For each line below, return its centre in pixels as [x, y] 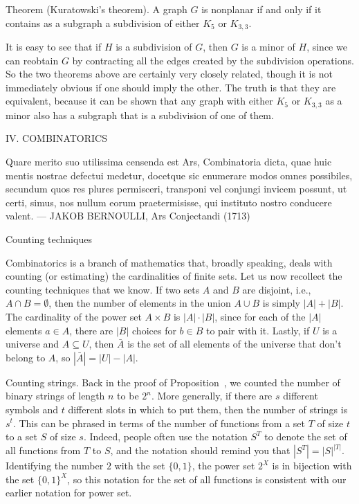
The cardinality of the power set [74, 316]
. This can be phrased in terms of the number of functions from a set [159, 423]
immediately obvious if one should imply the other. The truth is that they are [171, 87]
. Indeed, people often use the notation [165, 436]
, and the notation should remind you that [200, 450]
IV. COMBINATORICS [56, 138]
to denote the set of [306, 436]
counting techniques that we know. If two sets [103, 289]
